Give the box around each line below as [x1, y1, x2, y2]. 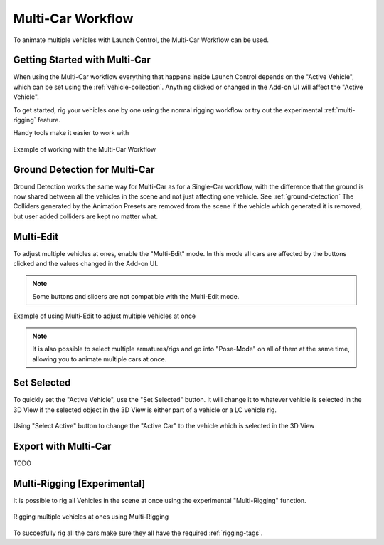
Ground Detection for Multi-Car [13, 164, 155, 176]
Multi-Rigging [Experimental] [13, 477, 146, 490]
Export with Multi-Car [13, 440, 112, 453]
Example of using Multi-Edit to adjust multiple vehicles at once [13, 312, 196, 320]
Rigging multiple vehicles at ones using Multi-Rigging [13, 512, 169, 521]
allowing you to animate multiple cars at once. [32, 354, 167, 363]
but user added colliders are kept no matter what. [13, 212, 158, 221]
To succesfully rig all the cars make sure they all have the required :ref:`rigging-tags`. [13, 529, 263, 537]
